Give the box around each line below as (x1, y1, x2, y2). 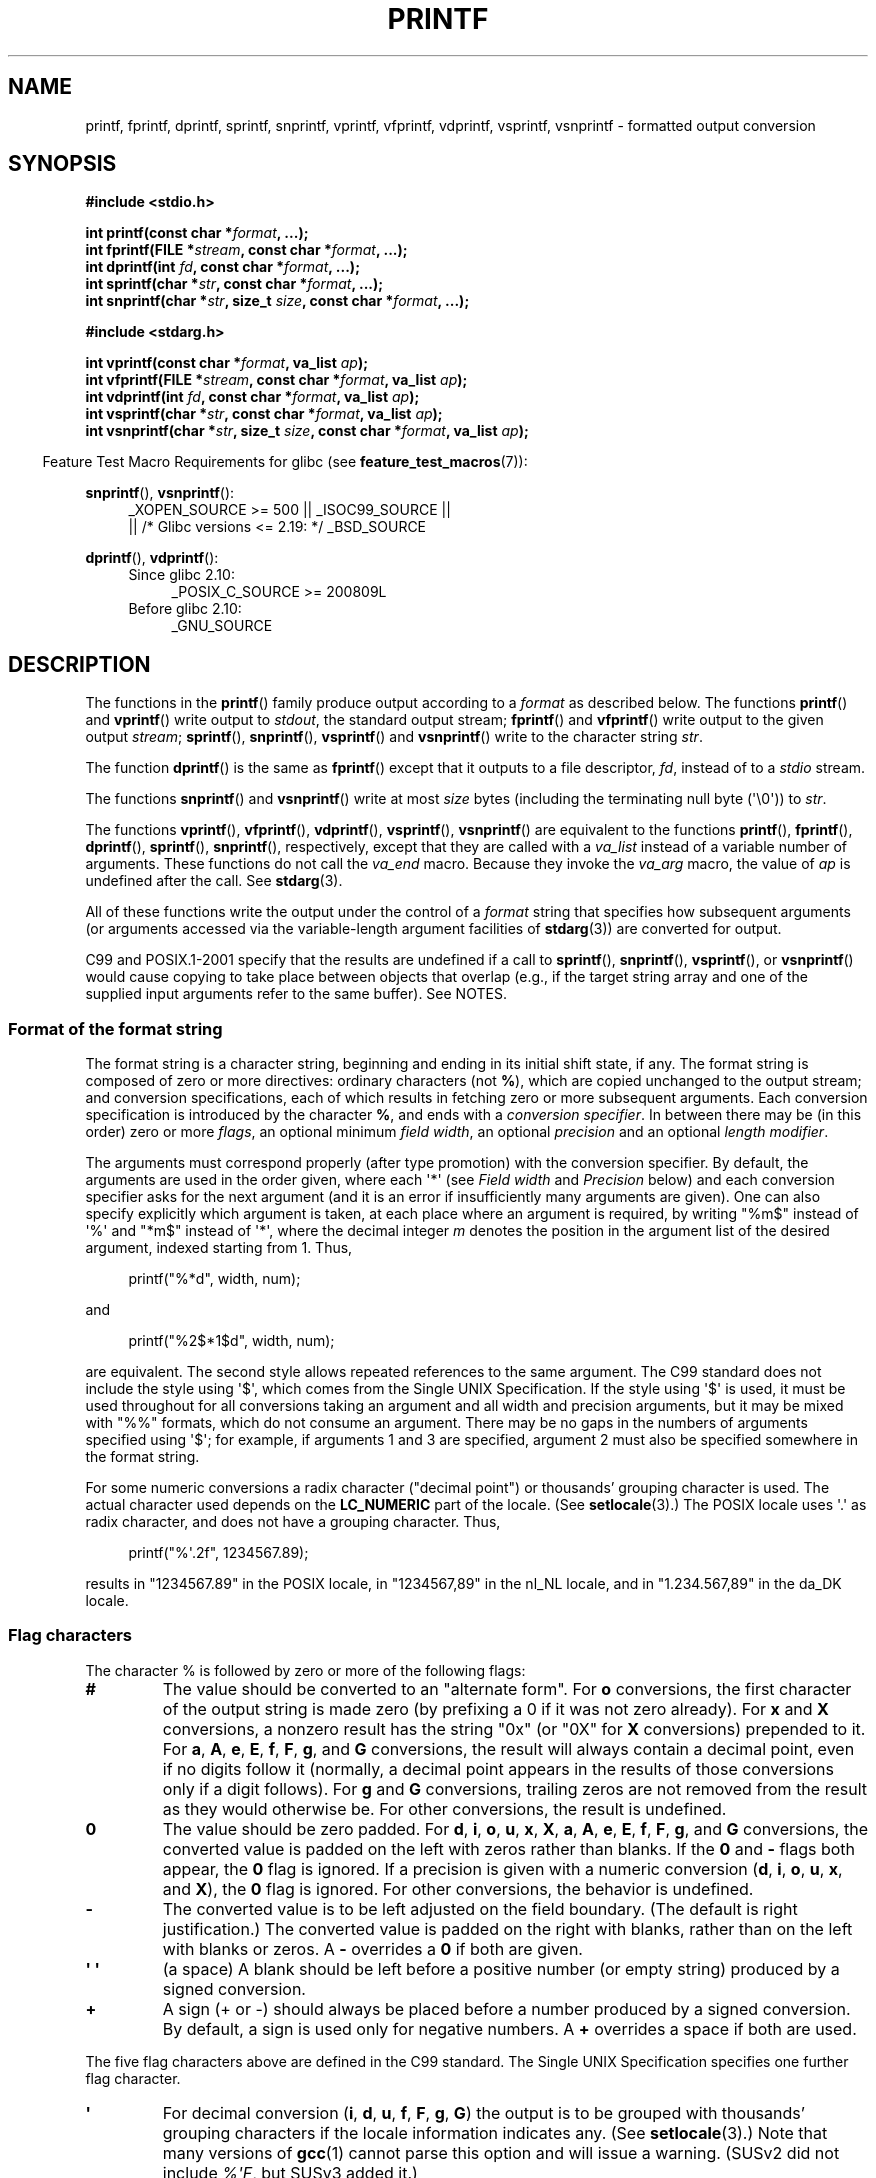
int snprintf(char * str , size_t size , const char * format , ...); (85, 292, 470, 310)
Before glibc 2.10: (128, 600, 242, 618)
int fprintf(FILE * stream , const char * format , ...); (85, 241, 408, 259)
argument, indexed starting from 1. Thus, (85, 1239, 353, 1257)
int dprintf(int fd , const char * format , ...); (85, 258, 360, 276)
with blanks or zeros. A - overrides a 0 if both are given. (162, 1938, 583, 1959)
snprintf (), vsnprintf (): (85, 484, 235, 502)
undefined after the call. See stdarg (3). (85, 872, 343, 890)
